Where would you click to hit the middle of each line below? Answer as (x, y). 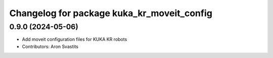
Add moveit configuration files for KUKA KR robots (75, 39)
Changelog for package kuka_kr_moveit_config (111, 13)
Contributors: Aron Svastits (50, 46)
